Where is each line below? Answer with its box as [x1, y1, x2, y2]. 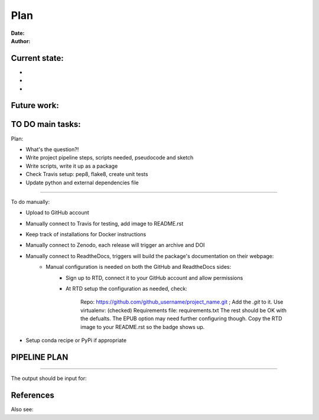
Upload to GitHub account [25, 209, 90, 216]
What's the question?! [25, 145, 79, 153]
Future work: [11, 100, 59, 110]
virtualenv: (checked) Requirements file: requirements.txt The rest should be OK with [80, 307, 287, 314]
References [11, 390, 54, 401]
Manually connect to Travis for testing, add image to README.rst [25, 220, 184, 227]
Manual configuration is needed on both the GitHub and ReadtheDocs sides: [45, 263, 232, 271]
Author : [11, 37, 31, 44]
